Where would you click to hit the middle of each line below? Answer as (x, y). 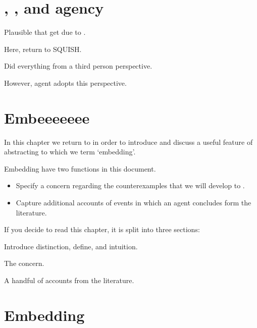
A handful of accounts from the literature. (69, 280)
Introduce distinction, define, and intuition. (71, 246)
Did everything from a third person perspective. (78, 66)
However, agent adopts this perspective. (65, 83)
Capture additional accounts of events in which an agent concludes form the (134, 202)
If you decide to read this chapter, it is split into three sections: (102, 229)
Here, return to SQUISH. (43, 49)
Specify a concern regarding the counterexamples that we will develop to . (130, 185)
